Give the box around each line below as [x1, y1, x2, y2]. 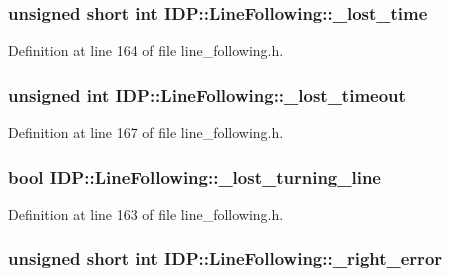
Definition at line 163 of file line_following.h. [8, 203, 284, 224]
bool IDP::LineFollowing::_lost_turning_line [8, 164, 381, 189]
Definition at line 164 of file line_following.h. [8, 40, 284, 61]
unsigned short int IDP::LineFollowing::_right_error [8, 246, 443, 271]
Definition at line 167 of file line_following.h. [8, 122, 284, 143]
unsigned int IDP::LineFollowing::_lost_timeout [8, 82, 406, 107]
